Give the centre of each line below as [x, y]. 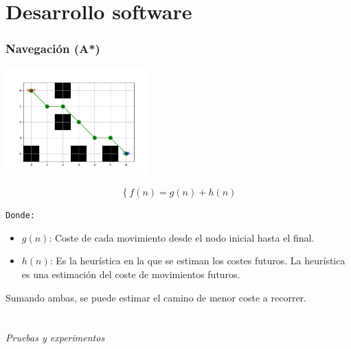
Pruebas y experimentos [55, 338]
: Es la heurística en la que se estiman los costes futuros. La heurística [197, 261]
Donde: [20, 216]
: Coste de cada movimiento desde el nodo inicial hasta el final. [182, 237]
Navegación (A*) [53, 49]
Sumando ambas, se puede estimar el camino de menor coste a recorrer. [156, 297]
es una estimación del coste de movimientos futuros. [131, 274]
